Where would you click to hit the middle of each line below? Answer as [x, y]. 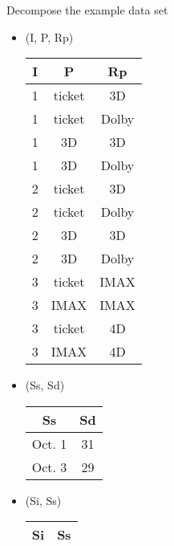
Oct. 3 [49, 467]
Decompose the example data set [87, 10]
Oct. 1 [49, 443]
